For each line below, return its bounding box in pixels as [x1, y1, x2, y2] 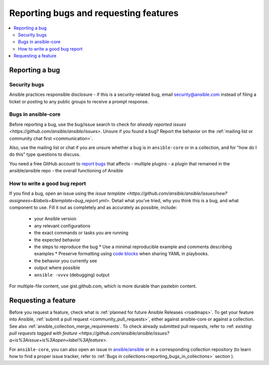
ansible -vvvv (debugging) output [34, 272, 110, 278]
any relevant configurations [34, 223, 91, 229]
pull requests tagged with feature [9, 330, 78, 337]
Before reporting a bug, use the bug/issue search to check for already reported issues [9, 121, 186, 127]
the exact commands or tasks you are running [34, 230, 129, 236]
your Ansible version [34, 216, 77, 222]
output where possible [34, 265, 80, 271]
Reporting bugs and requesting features [9, 7, 179, 18]
